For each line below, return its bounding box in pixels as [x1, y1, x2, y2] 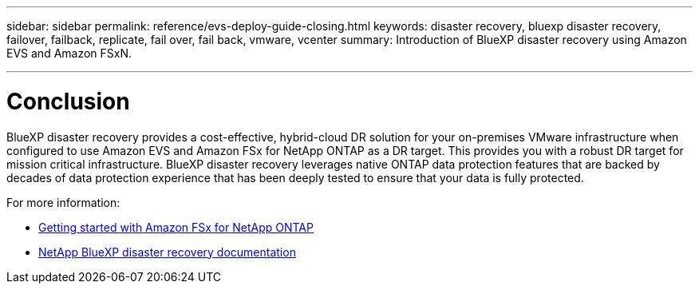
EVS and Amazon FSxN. [6, 46, 132, 60]
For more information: [6, 195, 120, 209]
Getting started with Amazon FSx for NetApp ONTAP [38, 220, 314, 234]
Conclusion [6, 87, 130, 115]
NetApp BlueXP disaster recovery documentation [38, 244, 296, 259]
